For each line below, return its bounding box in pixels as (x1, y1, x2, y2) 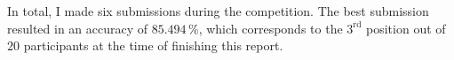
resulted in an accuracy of (7, 19, 148, 37)
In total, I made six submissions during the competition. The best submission (7, 2, 429, 19)
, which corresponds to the (198, 19, 343, 37)
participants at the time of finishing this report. (23, 36, 283, 55)
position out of (366, 19, 446, 37)
